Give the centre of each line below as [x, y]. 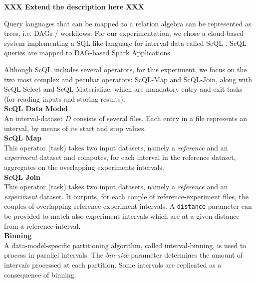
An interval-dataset [33, 118]
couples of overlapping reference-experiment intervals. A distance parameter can [128, 206]
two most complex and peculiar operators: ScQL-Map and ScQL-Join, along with [128, 79]
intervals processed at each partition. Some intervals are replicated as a [113, 264]
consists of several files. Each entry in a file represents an [160, 118]
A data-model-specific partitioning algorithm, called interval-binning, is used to [125, 245]
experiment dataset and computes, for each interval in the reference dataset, [120, 157]
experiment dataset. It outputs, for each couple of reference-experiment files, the [126, 196]
